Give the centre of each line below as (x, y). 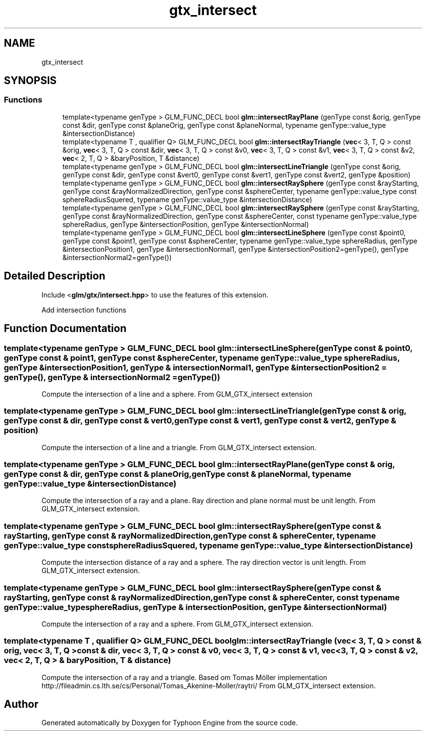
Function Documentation (65, 329)
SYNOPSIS (30, 81)
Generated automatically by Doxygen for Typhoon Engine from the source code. (170, 723)
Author (21, 704)
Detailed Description (55, 276)
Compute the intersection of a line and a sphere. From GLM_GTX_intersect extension (177, 394)
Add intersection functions (84, 310)
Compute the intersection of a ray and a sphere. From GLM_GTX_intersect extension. (177, 624)
